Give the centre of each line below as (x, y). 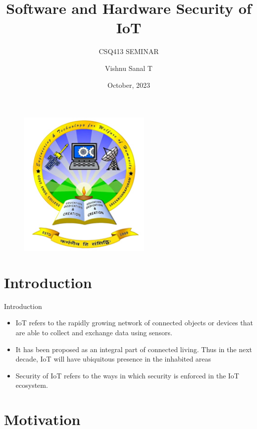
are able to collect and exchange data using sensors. (94, 332)
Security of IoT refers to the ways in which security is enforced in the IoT (127, 375)
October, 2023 (129, 85)
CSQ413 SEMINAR (129, 51)
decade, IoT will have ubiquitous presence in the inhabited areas (113, 359)
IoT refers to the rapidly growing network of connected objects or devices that (134, 323)
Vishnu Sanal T (129, 68)
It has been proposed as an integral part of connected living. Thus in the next (134, 349)
